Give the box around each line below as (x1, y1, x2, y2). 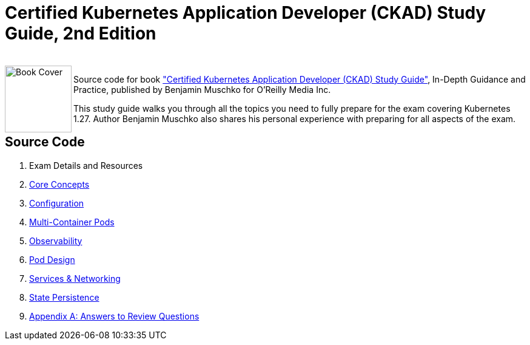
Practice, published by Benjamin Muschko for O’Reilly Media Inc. (73, 84, 331, 95)
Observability (29, 235, 82, 246)
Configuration (29, 197, 84, 208)
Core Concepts (29, 179, 90, 190)
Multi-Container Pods (29, 216, 115, 227)
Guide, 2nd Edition (5, 23, 156, 44)
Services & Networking (29, 273, 121, 284)
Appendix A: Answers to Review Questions (29, 310, 200, 321)
